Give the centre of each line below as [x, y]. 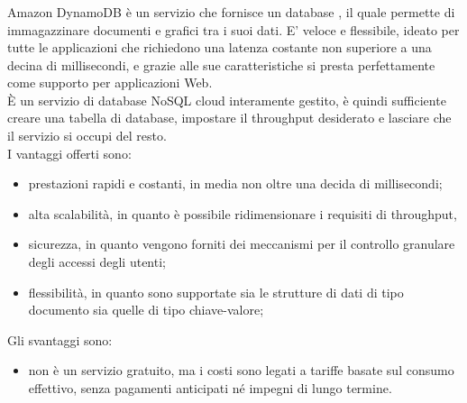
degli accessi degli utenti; [97, 262]
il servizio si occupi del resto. [87, 136]
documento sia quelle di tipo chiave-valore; [146, 310]
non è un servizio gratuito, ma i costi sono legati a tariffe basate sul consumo [241, 370]
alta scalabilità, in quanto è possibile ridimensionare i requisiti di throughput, [243, 213]
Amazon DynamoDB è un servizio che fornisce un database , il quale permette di [231, 11]
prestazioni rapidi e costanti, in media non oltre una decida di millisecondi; [235, 183]
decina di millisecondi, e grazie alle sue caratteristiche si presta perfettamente [221, 64]
